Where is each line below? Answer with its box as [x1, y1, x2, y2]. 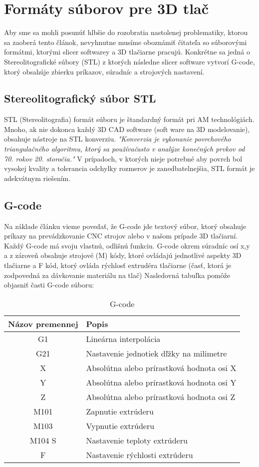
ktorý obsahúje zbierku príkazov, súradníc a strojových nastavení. [4, 66, 205, 76]
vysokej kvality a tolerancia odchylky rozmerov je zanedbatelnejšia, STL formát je [4, 163, 255, 173]
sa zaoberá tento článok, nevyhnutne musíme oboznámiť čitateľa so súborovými [4, 36, 247, 47]
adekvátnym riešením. [4, 172, 71, 183]
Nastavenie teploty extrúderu [86, 434, 188, 446]
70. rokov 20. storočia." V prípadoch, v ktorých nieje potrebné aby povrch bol [4, 153, 243, 163]
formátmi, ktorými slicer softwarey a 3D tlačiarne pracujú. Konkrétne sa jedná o [4, 46, 251, 57]
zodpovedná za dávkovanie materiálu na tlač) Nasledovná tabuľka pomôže [4, 269, 231, 280]
